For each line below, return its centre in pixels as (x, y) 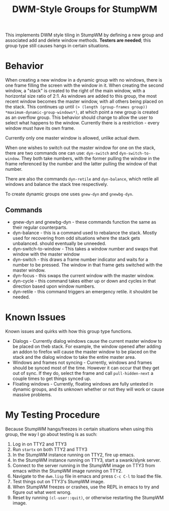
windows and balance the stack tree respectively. (57, 184)
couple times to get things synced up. (52, 378)
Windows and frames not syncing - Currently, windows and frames (82, 362)
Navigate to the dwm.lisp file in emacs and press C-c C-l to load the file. (87, 476)
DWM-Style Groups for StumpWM (85, 9)
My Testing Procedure (52, 415)
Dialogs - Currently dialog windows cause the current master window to (87, 341)
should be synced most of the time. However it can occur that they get (86, 368)
